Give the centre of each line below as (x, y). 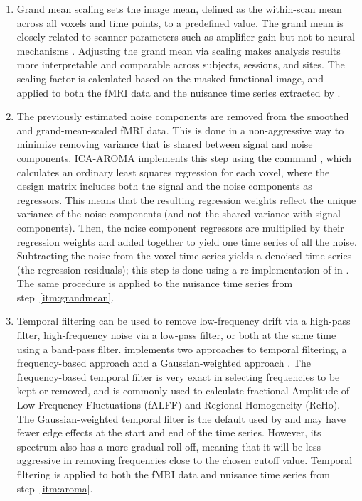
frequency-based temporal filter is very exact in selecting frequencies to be (178, 376)
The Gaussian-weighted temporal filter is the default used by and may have (181, 418)
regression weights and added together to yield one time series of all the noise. (187, 241)
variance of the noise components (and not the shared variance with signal (179, 214)
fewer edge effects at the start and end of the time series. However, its (169, 432)
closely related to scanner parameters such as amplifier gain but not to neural (186, 37)
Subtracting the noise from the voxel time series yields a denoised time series (184, 255)
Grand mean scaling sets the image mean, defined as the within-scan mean (179, 9)
